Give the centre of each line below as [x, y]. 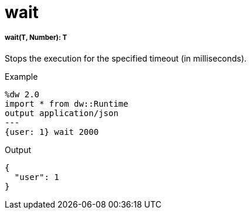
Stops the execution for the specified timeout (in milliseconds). [126, 58]
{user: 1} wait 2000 [52, 132]
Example [21, 76]
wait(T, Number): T [36, 38]
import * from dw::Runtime [67, 103]
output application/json [62, 113]
